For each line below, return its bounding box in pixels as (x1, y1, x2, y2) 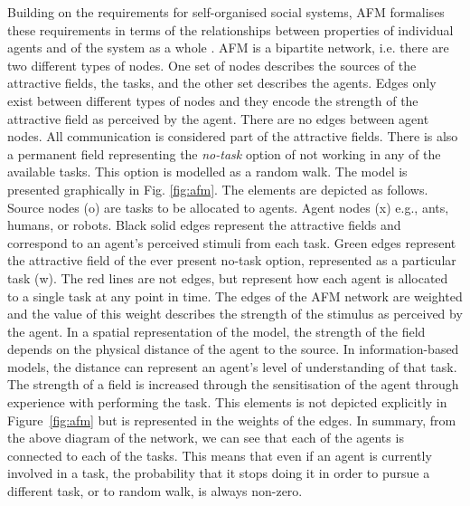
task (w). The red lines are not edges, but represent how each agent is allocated (7, 268, 448, 287)
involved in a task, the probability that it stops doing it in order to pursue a (7, 463, 430, 482)
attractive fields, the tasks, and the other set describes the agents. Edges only (7, 73, 437, 92)
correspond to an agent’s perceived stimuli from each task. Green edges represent (7, 233, 456, 252)
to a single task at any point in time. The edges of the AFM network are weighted (7, 286, 463, 305)
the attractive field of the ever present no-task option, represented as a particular (7, 251, 456, 270)
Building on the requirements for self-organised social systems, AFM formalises (7, 3, 445, 21)
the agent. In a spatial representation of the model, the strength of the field (7, 321, 426, 340)
